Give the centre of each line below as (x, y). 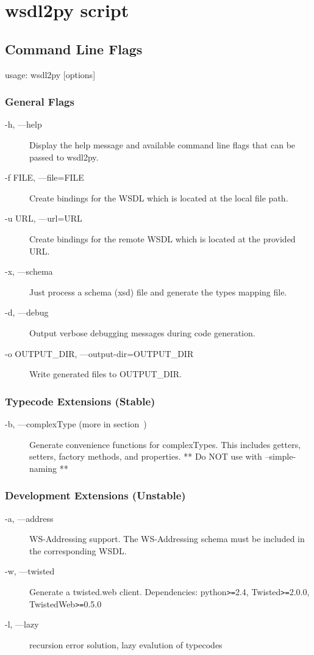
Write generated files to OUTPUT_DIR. (106, 374)
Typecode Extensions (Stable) (80, 401)
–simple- (280, 456)
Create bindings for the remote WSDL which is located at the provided (162, 238)
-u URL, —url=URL (44, 218)
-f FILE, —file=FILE (45, 177)
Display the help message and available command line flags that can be (162, 144)
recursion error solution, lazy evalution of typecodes (126, 644)
